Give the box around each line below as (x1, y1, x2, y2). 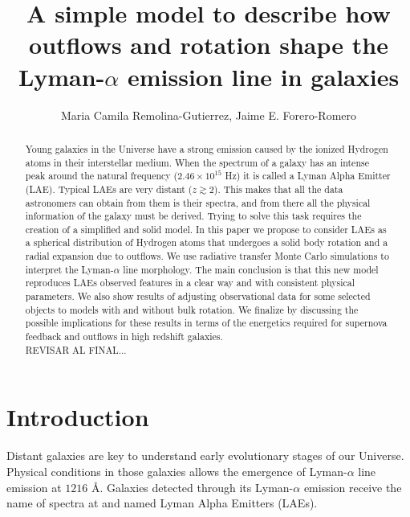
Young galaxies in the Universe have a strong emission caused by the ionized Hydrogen (25, 142, 388, 155)
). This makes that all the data (213, 182, 343, 195)
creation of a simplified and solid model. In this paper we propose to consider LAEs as (25, 222, 387, 236)
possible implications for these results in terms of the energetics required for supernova (25, 316, 388, 330)
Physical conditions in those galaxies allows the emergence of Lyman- (6, 462, 347, 479)
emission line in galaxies (128, 59, 400, 92)
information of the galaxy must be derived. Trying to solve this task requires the (25, 209, 362, 223)
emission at (6, 478, 62, 495)
